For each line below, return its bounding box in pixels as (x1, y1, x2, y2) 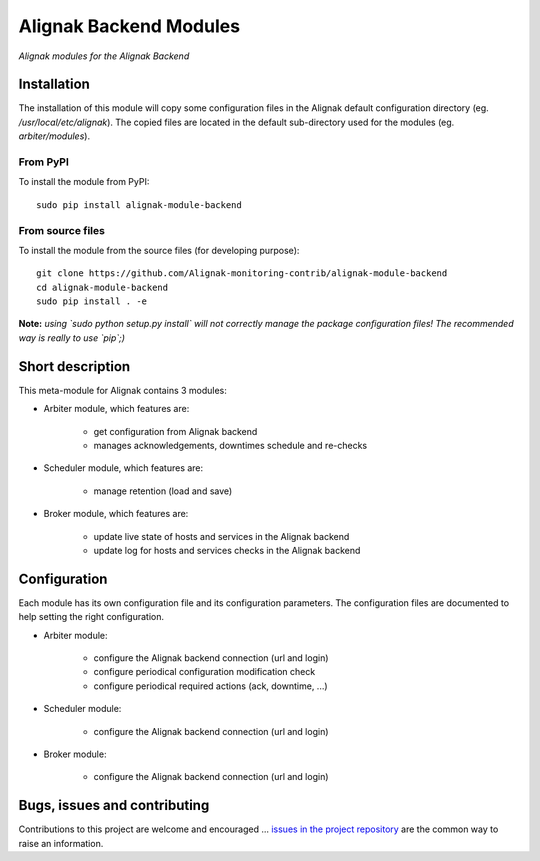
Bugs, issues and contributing (18, 797, 210, 814)
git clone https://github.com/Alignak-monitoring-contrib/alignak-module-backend (36, 268, 448, 279)
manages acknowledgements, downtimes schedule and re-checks (93, 439, 368, 451)
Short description (18, 358, 131, 375)
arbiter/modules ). (18, 130, 90, 142)
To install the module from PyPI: (18, 176, 150, 188)
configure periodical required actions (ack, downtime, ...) (93, 680, 329, 692)
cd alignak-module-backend (36, 281, 169, 293)
